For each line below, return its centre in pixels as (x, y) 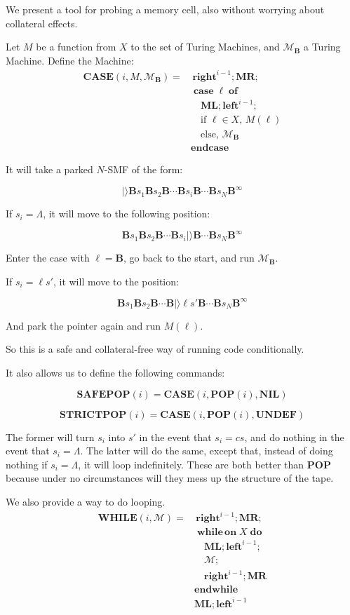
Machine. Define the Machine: (70, 60)
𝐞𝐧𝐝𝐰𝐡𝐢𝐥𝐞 (216, 590)
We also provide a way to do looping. (86, 502)
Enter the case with (48, 258)
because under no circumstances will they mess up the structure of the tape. (170, 478)
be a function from (76, 47)
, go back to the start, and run (189, 258)
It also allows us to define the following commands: (115, 373)
